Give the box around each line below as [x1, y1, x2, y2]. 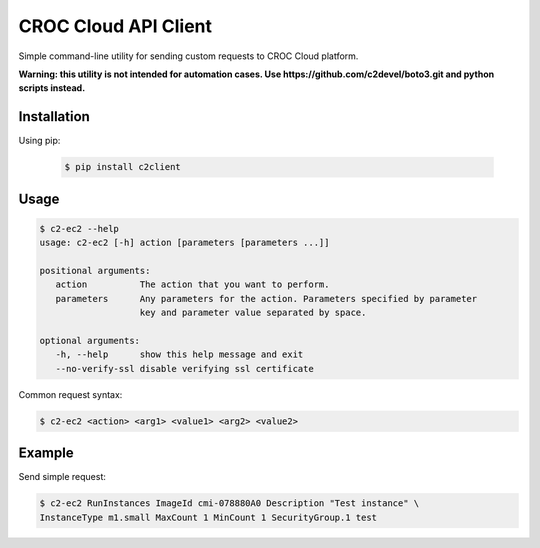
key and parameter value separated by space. [139, 307, 367, 319]
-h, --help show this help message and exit [55, 349, 304, 360]
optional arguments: [39, 335, 140, 346]
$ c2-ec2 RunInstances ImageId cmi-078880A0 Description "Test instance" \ [39, 498, 420, 509]
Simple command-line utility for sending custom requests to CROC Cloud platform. [18, 50, 359, 62]
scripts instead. [18, 82, 86, 94]
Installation [18, 108, 90, 125]
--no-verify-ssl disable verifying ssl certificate [55, 363, 314, 374]
